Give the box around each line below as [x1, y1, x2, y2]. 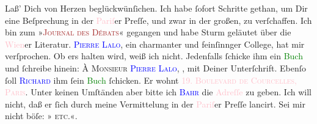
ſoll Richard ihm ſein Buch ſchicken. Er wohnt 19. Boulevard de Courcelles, [5, 73, 297, 86]
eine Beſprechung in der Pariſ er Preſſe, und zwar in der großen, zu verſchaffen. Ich [5, 13, 312, 26]
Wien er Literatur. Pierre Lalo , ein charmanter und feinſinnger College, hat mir [5, 37, 305, 50]
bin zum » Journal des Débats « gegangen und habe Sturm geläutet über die [5, 26, 291, 38]
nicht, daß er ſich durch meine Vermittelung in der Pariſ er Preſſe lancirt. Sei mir [5, 97, 305, 110]
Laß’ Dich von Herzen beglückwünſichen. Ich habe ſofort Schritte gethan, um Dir [5, 2, 308, 14]
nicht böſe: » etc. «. [5, 109, 78, 122]
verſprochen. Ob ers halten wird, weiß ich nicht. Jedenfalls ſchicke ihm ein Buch [5, 49, 303, 62]
